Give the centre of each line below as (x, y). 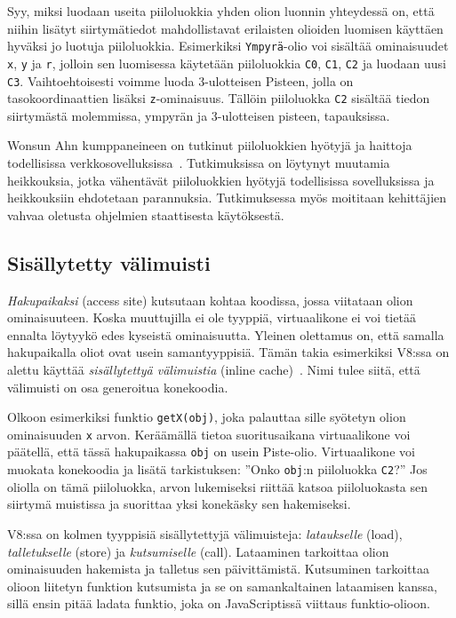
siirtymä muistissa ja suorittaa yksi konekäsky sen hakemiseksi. (179, 504)
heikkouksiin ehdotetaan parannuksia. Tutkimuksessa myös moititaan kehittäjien (227, 198)
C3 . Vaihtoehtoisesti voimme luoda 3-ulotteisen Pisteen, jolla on (180, 80)
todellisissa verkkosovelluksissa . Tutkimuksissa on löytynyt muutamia (199, 162)
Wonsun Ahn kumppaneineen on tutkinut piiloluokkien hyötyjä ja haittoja (210, 145)
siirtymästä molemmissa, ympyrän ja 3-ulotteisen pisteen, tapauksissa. (199, 115)
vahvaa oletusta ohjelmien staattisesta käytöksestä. (146, 214)
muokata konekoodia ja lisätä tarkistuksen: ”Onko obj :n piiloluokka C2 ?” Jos (217, 469)
